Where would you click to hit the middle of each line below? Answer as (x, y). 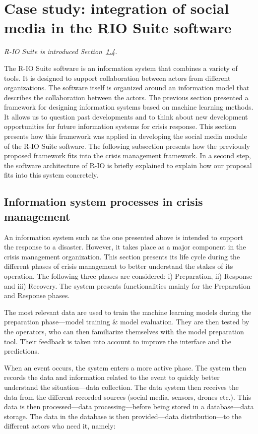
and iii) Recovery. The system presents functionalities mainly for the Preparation (127, 285)
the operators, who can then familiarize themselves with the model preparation (124, 331)
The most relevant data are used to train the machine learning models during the (128, 312)
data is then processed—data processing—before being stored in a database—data (129, 406)
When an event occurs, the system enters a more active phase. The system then (125, 367)
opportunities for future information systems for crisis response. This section (120, 126)
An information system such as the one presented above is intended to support (124, 237)
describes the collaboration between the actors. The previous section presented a (126, 97)
